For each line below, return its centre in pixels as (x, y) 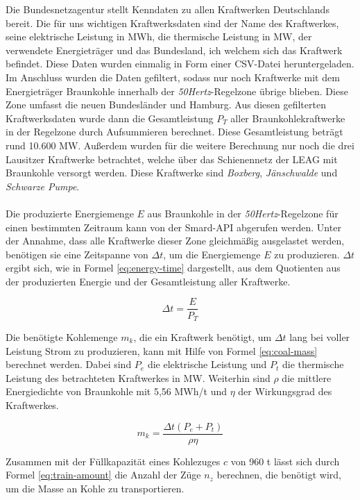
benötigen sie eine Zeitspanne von (77, 254)
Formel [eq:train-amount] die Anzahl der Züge (103, 475)
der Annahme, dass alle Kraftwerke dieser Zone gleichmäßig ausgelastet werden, (175, 241)
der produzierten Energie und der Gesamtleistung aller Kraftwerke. (148, 281)
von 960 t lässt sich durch (285, 461)
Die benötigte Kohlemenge (62, 336)
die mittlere (307, 377)
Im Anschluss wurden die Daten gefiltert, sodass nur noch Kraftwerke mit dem (173, 77)
